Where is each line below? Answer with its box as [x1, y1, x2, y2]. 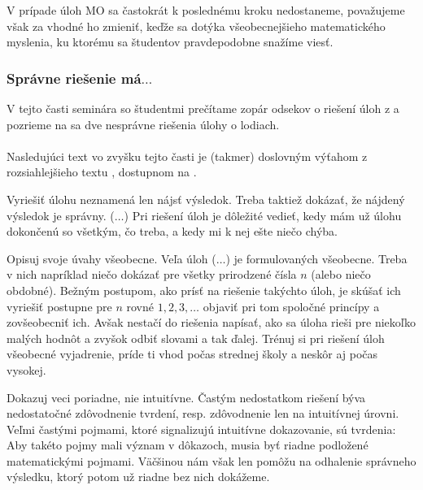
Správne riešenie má [7, 67, 142, 88]
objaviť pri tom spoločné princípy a [203, 297, 380, 314]
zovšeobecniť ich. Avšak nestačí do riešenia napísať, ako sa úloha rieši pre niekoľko [7, 314, 416, 331]
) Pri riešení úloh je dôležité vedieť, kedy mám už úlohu [124, 206, 402, 223]
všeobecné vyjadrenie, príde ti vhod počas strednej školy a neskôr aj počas [7, 345, 378, 362]
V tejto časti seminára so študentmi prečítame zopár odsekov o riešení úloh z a [7, 100, 399, 116]
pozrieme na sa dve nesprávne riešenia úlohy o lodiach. [7, 115, 280, 132]
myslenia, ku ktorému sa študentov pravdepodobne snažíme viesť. [7, 33, 334, 50]
